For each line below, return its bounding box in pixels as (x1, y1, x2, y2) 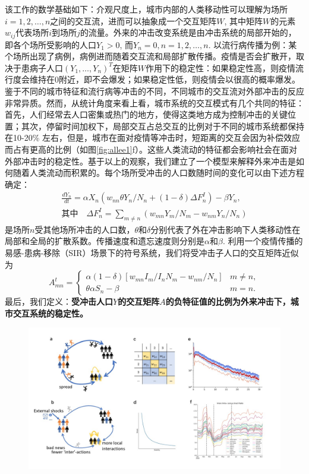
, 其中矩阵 (224, 14, 263, 27)
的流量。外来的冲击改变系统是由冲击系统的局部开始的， (80, 26, 297, 39)
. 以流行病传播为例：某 (208, 38, 297, 50)
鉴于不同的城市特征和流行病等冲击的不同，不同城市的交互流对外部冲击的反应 (5, 85, 304, 97)
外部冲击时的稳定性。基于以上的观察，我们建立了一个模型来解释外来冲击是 (5, 154, 296, 167)
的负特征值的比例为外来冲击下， (165, 295, 291, 308)
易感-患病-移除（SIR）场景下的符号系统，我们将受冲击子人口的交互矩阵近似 (5, 246, 299, 258)
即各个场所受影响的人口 (5, 38, 96, 50)
